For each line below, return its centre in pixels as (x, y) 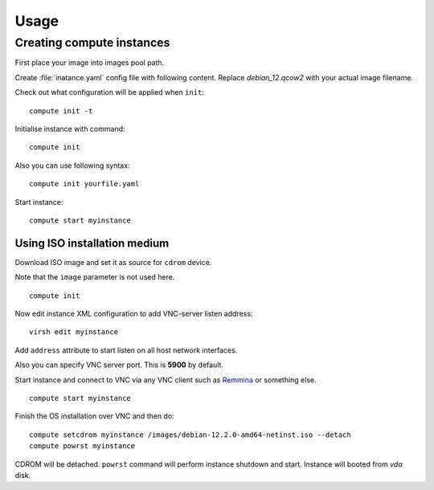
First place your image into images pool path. (90, 63)
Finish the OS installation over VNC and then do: (94, 416)
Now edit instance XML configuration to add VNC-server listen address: (134, 313)
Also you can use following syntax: (72, 165)
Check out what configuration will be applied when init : (109, 92)
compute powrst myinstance (82, 446)
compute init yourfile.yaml (84, 184)
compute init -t (61, 111)
